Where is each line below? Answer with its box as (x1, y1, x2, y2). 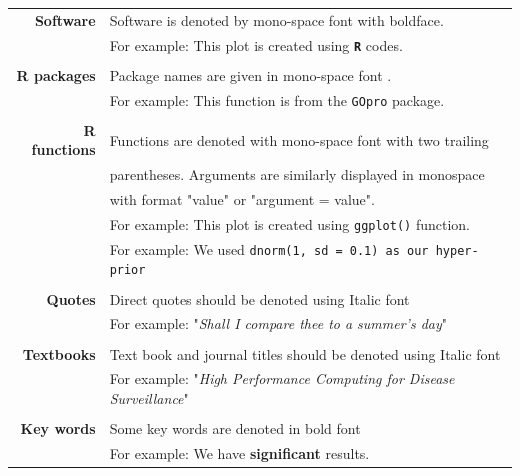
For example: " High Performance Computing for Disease (109, 368, 455, 389)
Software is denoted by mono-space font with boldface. (109, 9, 444, 30)
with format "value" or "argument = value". (109, 189, 375, 210)
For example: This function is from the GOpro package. (109, 89, 445, 110)
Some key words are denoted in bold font (109, 418, 361, 439)
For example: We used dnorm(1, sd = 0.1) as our (109, 238, 429, 259)
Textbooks (22, 343, 96, 364)
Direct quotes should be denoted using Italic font (109, 288, 410, 309)
